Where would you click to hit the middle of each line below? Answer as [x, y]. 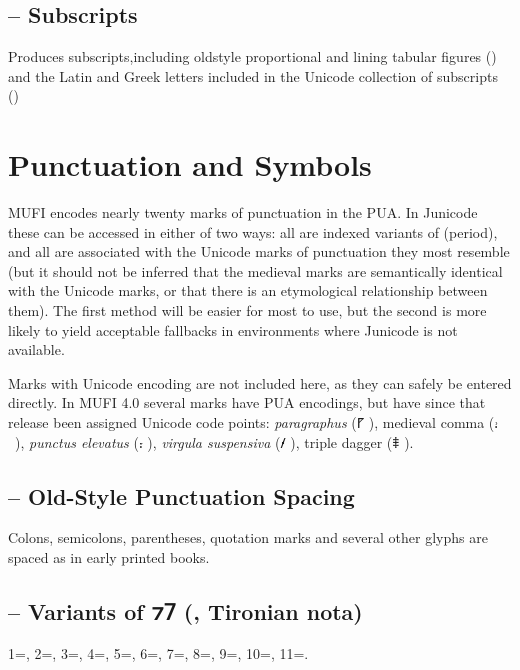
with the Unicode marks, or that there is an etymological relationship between [248, 290]
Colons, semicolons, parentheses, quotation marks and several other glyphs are [248, 537]
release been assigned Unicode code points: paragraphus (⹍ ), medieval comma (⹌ [253, 422]
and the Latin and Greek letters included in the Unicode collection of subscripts [253, 75]
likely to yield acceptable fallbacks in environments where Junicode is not [233, 329]
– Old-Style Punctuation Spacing [181, 495]
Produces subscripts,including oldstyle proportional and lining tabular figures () [252, 56]
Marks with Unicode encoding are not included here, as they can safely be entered [260, 382]
